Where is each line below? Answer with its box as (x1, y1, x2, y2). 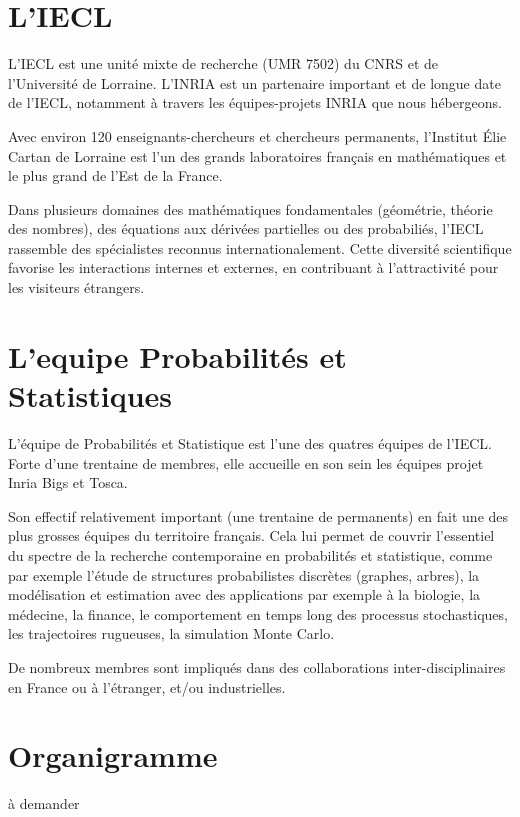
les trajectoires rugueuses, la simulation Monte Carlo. (8, 623, 335, 644)
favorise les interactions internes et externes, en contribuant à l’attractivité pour (8, 257, 499, 278)
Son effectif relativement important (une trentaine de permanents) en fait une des (8, 505, 509, 526)
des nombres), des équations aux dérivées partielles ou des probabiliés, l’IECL (8, 218, 484, 239)
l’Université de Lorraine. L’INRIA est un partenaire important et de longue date (8, 72, 501, 93)
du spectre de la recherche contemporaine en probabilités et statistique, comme (8, 544, 493, 565)
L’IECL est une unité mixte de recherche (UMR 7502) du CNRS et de (8, 53, 439, 74)
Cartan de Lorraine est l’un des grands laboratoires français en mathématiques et (8, 145, 507, 166)
